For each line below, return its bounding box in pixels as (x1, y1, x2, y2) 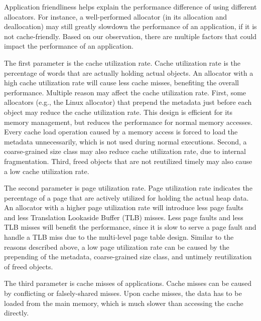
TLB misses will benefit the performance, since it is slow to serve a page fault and (4, 222, 256, 232)
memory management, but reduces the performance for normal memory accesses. (4, 116, 253, 127)
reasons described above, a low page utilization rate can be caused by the (4, 241, 229, 252)
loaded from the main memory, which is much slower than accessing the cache (4, 297, 243, 308)
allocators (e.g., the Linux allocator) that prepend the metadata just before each (4, 97, 252, 107)
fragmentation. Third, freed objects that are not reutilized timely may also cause (4, 155, 252, 166)
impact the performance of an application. (4, 41, 134, 51)
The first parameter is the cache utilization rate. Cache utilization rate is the (4, 57, 240, 68)
